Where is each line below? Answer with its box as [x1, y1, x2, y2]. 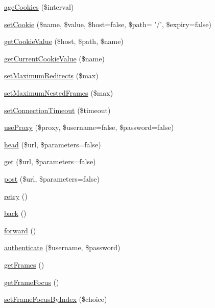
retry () [4, 190, 28, 201]
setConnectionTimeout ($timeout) [4, 104, 111, 115]
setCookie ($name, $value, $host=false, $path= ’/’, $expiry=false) [4, 18, 211, 29]
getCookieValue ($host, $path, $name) [4, 36, 124, 47]
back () [4, 208, 27, 218]
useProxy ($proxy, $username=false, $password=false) [4, 122, 174, 133]
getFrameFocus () [4, 276, 59, 287]
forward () [4, 225, 36, 235]
